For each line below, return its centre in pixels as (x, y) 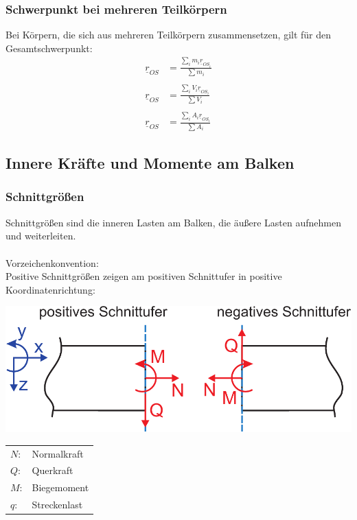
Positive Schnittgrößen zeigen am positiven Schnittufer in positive (144, 276)
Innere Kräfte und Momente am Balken (150, 163)
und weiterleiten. (41, 236)
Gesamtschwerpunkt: (49, 48)
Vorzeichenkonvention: (52, 262)
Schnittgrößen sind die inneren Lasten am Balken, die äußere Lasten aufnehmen (173, 222)
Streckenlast (57, 505)
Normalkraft (58, 453)
